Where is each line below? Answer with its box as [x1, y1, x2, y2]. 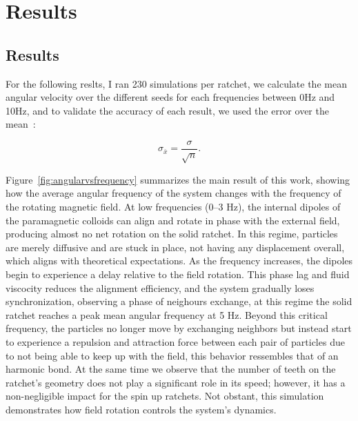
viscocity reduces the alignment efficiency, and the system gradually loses [6, 280, 315, 295]
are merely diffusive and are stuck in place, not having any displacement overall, [6, 239, 345, 254]
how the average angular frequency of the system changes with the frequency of [6, 186, 341, 200]
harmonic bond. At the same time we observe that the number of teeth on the [6, 362, 336, 376]
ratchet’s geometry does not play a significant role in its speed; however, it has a [6, 375, 346, 389]
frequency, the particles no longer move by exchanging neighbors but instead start [6, 321, 352, 335]
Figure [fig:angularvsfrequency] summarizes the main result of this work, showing [6, 172, 350, 186]
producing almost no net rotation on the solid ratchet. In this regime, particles [6, 226, 338, 241]
